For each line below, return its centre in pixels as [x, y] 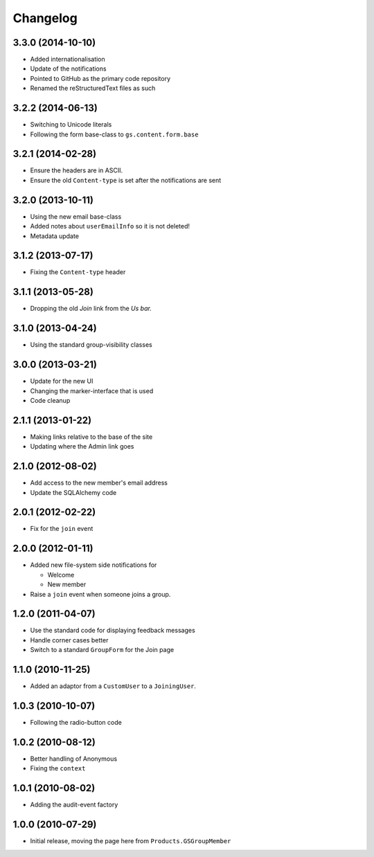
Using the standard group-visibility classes [91, 345]
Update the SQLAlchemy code [73, 492]
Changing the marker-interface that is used [92, 390]
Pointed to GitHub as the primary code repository [100, 78]
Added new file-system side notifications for [93, 565]
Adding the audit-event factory [74, 805]
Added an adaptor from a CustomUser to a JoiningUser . [113, 686]
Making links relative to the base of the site [91, 437]
